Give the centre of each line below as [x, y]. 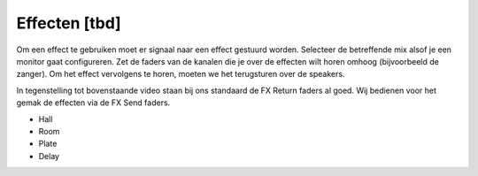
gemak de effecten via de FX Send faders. [93, 103]
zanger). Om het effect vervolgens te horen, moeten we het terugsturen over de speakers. [181, 74]
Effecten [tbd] [69, 23]
